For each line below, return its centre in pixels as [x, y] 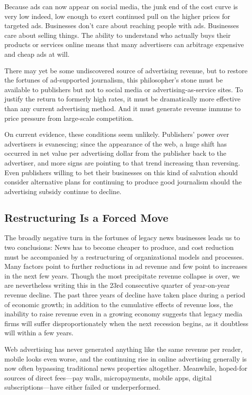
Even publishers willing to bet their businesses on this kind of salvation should [121, 172]
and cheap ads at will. [37, 54]
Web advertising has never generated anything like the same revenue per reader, [124, 349]
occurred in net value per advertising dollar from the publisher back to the [116, 153]
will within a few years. [39, 333]
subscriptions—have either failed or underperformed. [83, 387]
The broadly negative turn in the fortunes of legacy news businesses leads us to [122, 238]
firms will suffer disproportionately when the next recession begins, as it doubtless [126, 323]
